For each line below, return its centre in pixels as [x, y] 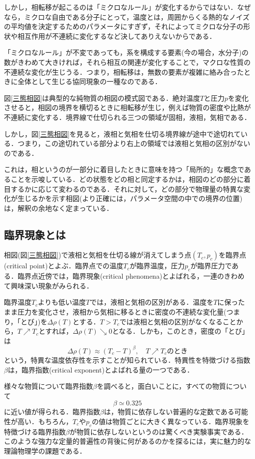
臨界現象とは [35, 234]
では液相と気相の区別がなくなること [178, 321]
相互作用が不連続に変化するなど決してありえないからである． [117, 36]
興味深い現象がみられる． [52, 285]
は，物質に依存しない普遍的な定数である [169, 412]
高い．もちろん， [45, 421]
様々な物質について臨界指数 [49, 386]
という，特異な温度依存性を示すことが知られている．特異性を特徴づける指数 [127, 359]
